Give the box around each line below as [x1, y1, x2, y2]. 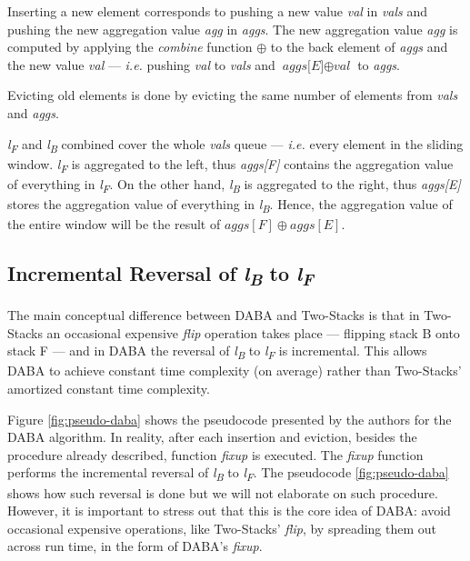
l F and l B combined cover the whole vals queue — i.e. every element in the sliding [7, 134, 464, 155]
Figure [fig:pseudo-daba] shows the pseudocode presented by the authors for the [7, 409, 452, 428]
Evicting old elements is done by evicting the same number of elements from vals [7, 85, 458, 105]
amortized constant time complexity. [7, 379, 210, 398]
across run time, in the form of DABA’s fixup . [7, 536, 263, 556]
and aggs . [7, 103, 59, 122]
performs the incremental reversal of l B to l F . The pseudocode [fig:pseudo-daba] [7, 463, 449, 485]
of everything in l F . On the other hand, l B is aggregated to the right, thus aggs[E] [7, 174, 461, 195]
